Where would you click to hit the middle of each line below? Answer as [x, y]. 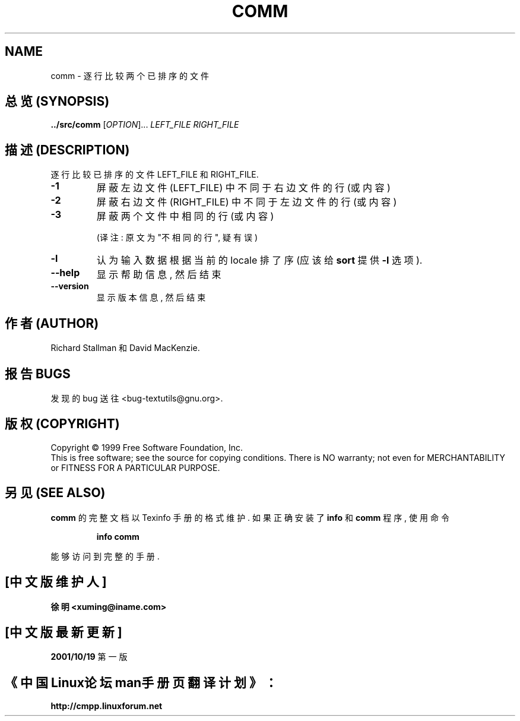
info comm [118, 536]
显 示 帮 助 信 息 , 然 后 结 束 [159, 275]
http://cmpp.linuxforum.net [107, 706]
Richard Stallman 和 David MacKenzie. [125, 348]
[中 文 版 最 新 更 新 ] [64, 632]
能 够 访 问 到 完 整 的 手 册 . [105, 556]
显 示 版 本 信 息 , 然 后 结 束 [151, 298]
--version [70, 286]
